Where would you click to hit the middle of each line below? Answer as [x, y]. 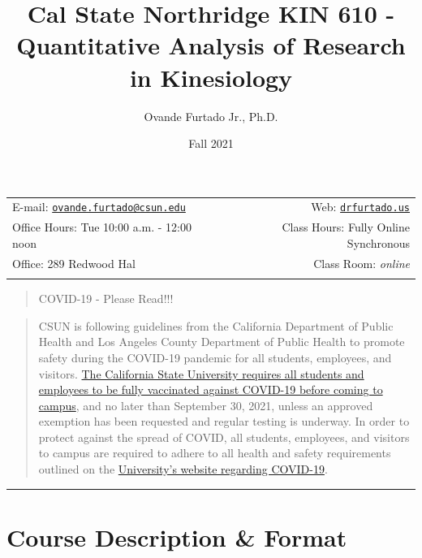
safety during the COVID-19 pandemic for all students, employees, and [215, 357]
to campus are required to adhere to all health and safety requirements [215, 453]
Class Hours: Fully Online [346, 227]
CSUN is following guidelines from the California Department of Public [216, 325]
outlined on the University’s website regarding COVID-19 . [183, 469]
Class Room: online [362, 263]
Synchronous [378, 242]
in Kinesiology [211, 77]
